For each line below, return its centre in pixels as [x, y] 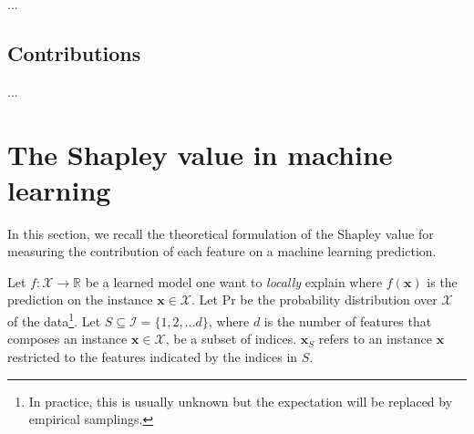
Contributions [74, 52]
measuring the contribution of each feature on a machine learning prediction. [222, 251]
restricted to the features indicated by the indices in [153, 356]
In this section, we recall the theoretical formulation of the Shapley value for [221, 233]
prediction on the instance [80, 300]
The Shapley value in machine [200, 154]
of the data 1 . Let [54, 320]
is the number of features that [348, 320]
